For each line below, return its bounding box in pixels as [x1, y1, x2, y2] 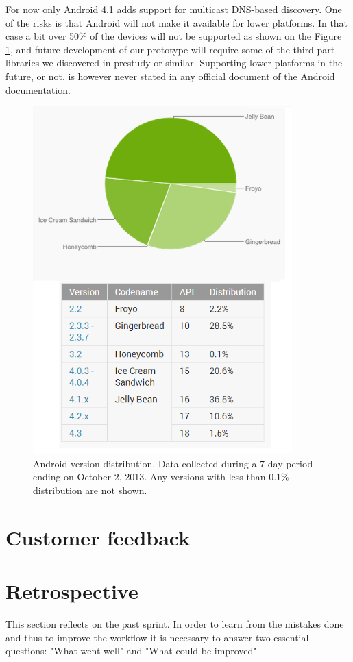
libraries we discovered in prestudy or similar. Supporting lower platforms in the [5, 56, 343, 70]
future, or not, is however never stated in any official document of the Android [5, 69, 335, 83]
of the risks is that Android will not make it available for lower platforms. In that [5, 15, 348, 29]
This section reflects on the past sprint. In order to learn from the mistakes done [5, 617, 344, 631]
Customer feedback [5, 523, 191, 551]
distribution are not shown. [33, 482, 147, 497]
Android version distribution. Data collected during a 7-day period [33, 456, 313, 470]
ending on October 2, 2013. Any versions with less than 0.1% [33, 469, 289, 484]
